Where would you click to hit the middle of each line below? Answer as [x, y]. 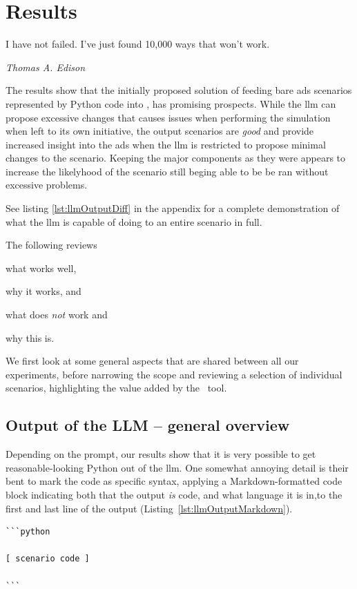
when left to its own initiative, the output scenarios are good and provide [160, 131]
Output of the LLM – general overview [148, 425]
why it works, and [44, 291]
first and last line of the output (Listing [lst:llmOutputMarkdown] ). [149, 508]
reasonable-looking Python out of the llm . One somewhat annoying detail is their [177, 467]
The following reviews [51, 245]
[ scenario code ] [48, 559]
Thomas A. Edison [46, 67]
